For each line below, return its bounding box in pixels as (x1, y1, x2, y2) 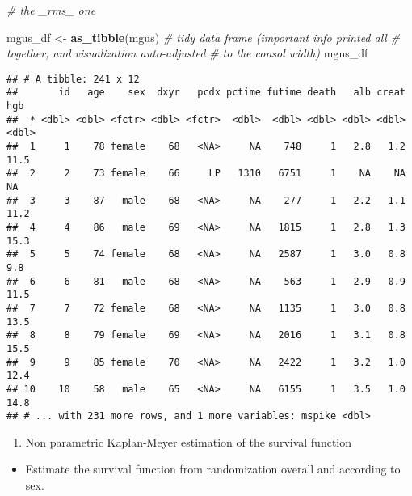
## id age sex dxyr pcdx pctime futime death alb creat (6, 87, 406, 99)
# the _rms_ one (6, 2, 96, 18)
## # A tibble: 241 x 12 (6, 73, 140, 85)
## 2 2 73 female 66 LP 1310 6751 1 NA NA (6, 167, 406, 180)
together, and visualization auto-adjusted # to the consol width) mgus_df (6, 45, 368, 61)
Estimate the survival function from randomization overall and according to (25, 460, 401, 477)
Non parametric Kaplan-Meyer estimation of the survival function (25, 433, 352, 450)
